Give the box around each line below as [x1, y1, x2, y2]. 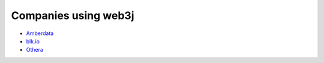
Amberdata [26, 30, 54, 37]
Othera [26, 46, 43, 53]
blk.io [26, 37, 40, 45]
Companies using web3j [11, 9, 134, 22]
